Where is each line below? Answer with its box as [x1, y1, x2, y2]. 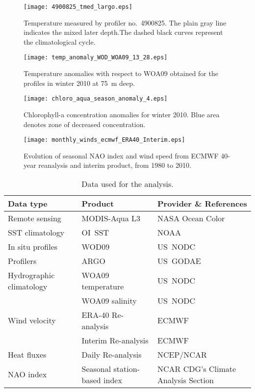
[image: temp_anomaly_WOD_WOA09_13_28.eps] [24, 54, 168, 61]
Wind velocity [8, 314, 56, 326]
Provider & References [157, 197, 247, 209]
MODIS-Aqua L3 [81, 212, 141, 224]
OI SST [81, 226, 109, 238]
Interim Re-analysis [81, 334, 149, 346]
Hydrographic [8, 269, 55, 281]
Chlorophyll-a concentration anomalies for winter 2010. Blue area [24, 109, 220, 119]
